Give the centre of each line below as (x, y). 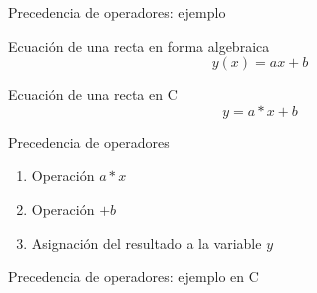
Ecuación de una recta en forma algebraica (139, 45)
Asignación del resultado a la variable (146, 242)
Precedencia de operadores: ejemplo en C (133, 276)
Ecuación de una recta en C (93, 94)
